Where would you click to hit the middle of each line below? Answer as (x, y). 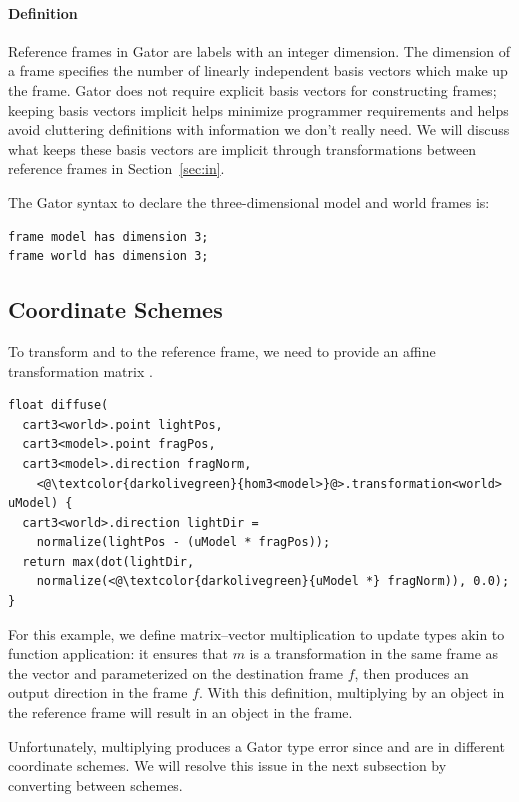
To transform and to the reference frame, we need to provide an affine (222, 350)
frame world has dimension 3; (108, 256)
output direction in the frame (98, 692)
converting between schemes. (95, 784)
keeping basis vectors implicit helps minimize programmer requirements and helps (258, 109)
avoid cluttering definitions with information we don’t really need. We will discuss (259, 129)
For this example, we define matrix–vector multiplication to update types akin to (256, 633)
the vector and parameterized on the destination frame (176, 672)
